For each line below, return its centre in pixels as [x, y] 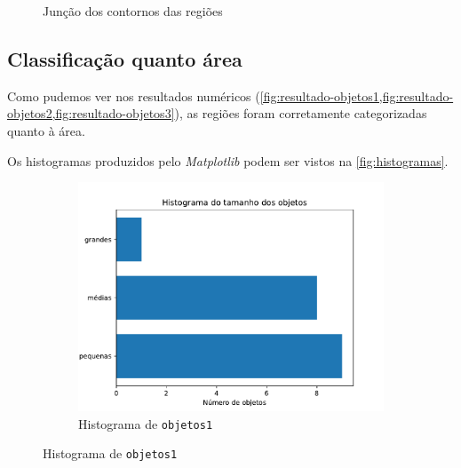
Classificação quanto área [125, 58]
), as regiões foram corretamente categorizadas [301, 113]
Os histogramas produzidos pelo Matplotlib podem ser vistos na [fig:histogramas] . [228, 160]
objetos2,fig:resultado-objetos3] [91, 113]
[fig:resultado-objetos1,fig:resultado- [357, 95]
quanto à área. [46, 130]
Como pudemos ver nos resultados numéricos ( [134, 95]
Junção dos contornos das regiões [133, 11]
